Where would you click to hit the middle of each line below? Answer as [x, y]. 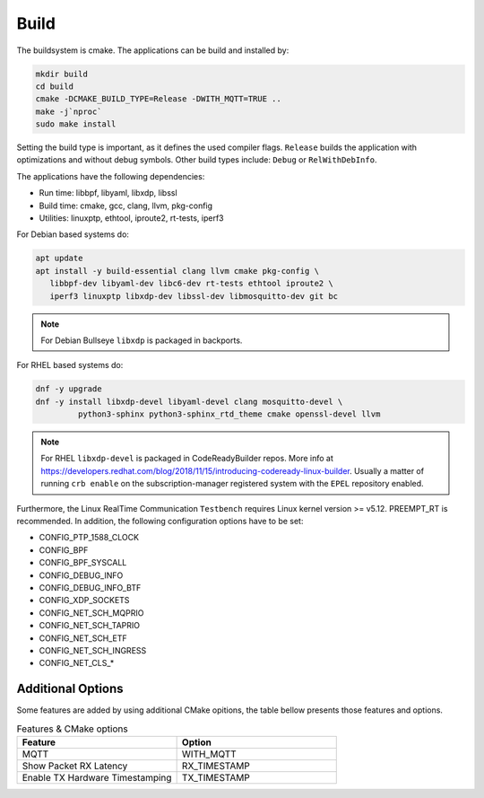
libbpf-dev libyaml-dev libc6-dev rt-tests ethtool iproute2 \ [191, 284]
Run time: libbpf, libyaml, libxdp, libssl [108, 193]
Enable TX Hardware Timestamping [97, 778]
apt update [59, 259]
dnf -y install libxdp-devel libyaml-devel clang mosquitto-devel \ [189, 401]
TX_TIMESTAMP [216, 778]
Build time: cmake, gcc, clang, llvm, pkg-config [126, 206]
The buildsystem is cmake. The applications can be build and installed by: [153, 50]
